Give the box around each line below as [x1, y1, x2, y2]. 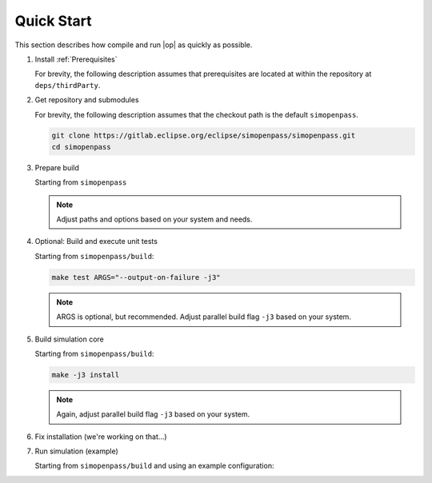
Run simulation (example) [34, 446, 119, 456]
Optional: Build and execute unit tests [34, 237, 158, 246]
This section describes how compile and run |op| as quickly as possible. [14, 40, 253, 50]
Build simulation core [34, 334, 104, 344]
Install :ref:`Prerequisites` [34, 54, 118, 64]
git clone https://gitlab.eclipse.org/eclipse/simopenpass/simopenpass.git [51, 131, 356, 140]
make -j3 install [51, 370, 120, 379]
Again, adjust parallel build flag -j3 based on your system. [56, 409, 250, 419]
